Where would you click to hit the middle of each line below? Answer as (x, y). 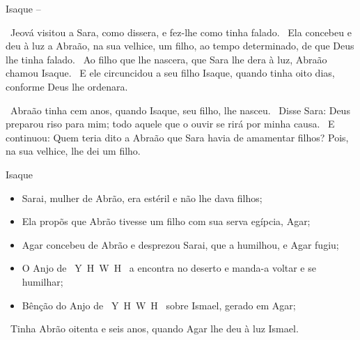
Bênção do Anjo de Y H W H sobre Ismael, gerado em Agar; (159, 305)
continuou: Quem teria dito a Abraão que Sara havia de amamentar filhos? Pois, (177, 137)
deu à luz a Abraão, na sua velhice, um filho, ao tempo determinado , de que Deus (180, 46)
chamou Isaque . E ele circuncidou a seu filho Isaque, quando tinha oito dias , (170, 73)
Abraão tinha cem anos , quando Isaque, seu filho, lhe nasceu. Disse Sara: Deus (180, 110)
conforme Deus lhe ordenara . (67, 86)
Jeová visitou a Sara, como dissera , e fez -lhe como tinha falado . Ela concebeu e (181, 32)
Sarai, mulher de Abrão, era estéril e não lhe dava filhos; (142, 198)
